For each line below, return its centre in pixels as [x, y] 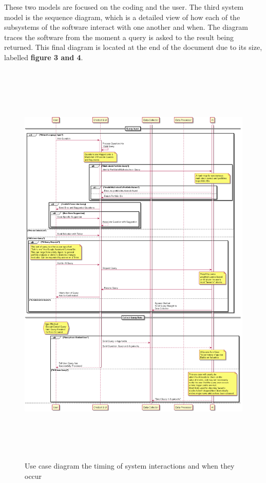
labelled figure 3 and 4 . [44, 57]
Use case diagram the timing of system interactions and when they [130, 466]
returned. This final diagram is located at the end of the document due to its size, [133, 47]
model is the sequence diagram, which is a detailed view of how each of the [122, 17]
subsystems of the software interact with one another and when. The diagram [126, 27]
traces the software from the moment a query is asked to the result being [119, 37]
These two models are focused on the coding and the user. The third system [124, 7]
